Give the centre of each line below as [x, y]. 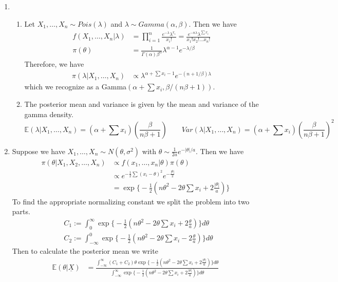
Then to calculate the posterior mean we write [85, 251]
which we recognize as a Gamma [76, 87]
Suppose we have [39, 151]
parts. [21, 211]
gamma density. [49, 114]
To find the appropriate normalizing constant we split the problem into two [131, 201]
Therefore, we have [54, 64]
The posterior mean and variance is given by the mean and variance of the [142, 104]
